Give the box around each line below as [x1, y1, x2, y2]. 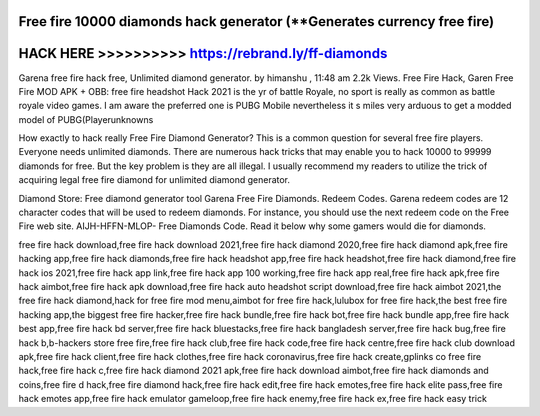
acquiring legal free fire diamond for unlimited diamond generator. [18, 174, 290, 186]
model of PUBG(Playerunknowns [18, 113, 154, 125]
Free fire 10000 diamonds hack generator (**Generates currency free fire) [18, 13, 495, 30]
